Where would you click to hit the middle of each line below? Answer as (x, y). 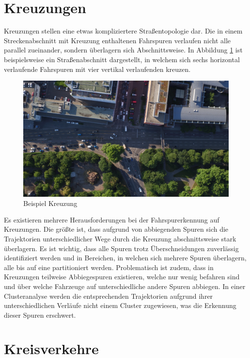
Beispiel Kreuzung (50, 203)
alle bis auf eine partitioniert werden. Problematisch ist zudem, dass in (109, 267)
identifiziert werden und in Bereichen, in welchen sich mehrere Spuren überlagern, (125, 258)
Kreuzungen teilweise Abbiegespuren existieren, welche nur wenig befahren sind (122, 277)
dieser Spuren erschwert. (40, 315)
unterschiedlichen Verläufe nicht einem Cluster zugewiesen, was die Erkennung (120, 305)
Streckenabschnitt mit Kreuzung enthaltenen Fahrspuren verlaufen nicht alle (117, 40)
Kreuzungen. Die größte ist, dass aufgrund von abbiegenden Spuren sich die (116, 229)
